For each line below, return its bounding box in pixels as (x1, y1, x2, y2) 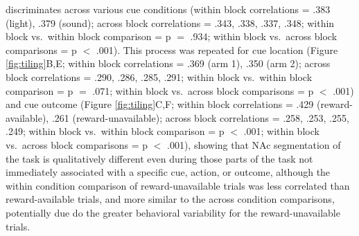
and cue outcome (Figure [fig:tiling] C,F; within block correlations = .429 (6, 97, 314, 111)
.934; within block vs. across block (190, 29, 338, 44)
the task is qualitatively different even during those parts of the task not (6, 151, 313, 165)
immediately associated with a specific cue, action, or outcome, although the (6, 165, 331, 179)
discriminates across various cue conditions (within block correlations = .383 (6, 2, 331, 16)
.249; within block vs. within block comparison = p (6, 124, 225, 138)
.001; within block (243, 124, 319, 138)
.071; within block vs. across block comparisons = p (92, 83, 314, 98)
